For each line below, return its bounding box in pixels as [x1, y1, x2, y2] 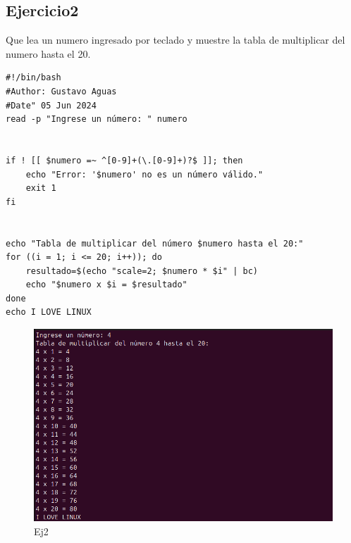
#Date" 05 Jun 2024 [6, 100, 97, 111]
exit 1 [25, 183, 56, 194]
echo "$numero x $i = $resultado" [25, 280, 187, 290]
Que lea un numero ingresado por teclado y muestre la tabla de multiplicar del [6, 32, 345, 47]
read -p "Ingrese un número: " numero [6, 114, 187, 125]
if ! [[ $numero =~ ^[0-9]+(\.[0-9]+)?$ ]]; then [6, 155, 243, 166]
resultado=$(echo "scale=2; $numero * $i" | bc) [25, 266, 258, 276]
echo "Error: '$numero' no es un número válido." [25, 169, 264, 180]
